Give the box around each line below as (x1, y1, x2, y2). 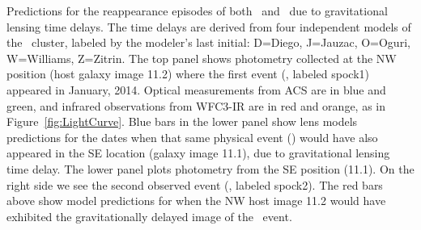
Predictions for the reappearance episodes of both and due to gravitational (6, 2, 388, 19)
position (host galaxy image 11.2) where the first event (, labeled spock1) (6, 65, 369, 82)
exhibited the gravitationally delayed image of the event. (6, 207, 292, 224)
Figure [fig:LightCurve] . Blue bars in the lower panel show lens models (6, 113, 358, 130)
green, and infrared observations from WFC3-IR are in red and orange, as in (6, 97, 386, 114)
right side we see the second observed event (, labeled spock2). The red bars (6, 176, 383, 193)
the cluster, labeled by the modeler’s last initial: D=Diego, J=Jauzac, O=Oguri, (6, 34, 410, 51)
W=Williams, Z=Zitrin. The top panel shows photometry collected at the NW (6, 49, 397, 66)
